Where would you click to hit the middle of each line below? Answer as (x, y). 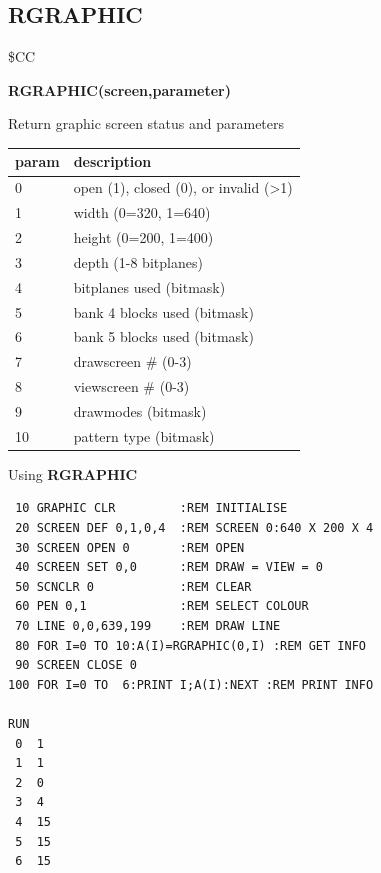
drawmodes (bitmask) (140, 410)
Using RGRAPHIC (73, 473)
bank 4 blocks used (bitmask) (163, 311)
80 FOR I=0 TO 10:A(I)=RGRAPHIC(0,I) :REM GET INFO (190, 645)
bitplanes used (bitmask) (149, 286)
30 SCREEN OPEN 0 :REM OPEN (130, 547)
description (112, 161)
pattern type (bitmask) (144, 435)
